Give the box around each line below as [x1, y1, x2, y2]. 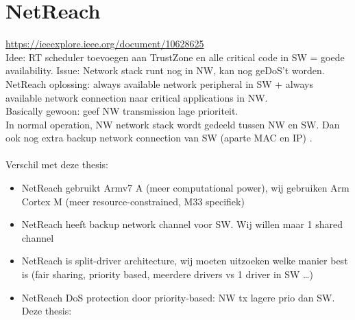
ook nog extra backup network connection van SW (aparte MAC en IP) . [5, 130, 313, 145]
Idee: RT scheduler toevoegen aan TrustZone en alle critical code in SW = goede [5, 49, 345, 64]
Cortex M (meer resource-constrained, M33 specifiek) [21, 194, 245, 208]
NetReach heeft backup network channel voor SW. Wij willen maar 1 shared [21, 217, 343, 231]
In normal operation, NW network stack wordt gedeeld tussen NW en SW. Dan [5, 117, 340, 131]
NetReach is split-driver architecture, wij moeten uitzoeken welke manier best [21, 253, 348, 268]
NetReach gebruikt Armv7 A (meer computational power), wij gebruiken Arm [21, 181, 350, 195]
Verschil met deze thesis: [5, 157, 108, 172]
